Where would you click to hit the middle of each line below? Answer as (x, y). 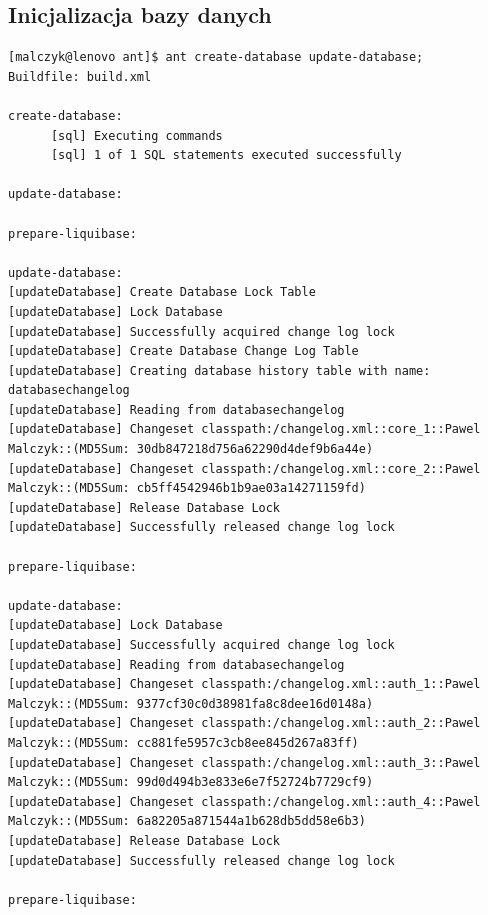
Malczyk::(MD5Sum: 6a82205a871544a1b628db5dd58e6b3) (187, 821)
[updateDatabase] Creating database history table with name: (219, 370)
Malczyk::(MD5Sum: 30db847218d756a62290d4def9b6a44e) (191, 449)
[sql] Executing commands (136, 135)
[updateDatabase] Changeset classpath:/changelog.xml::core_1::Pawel (244, 429)
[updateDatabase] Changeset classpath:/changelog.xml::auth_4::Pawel (244, 801)
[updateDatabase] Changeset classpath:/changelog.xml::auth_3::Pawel (244, 762)
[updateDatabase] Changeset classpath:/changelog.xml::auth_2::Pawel (244, 723)
